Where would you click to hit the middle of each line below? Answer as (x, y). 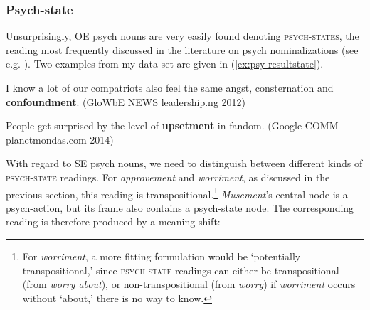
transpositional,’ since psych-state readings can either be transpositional (181, 270)
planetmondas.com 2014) (60, 139)
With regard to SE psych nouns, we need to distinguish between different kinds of (184, 163)
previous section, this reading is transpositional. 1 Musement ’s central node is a (177, 193)
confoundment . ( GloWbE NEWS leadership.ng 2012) (126, 101)
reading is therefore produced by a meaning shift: (113, 221)
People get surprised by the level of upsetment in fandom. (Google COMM (172, 125)
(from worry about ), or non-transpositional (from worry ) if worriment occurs (189, 284)
